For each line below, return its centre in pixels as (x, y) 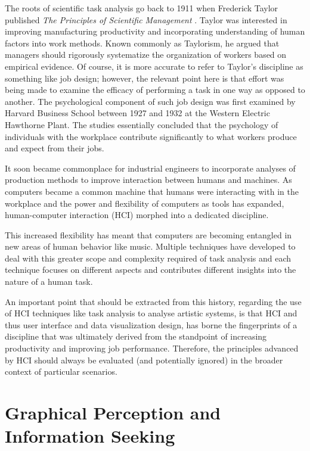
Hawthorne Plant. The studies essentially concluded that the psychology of (142, 124)
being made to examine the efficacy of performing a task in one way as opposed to (155, 90)
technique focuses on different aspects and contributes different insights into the (151, 270)
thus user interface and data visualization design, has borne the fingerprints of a (151, 324)
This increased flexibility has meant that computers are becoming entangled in (148, 234)
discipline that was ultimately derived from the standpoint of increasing (136, 336)
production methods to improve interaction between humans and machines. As (148, 180)
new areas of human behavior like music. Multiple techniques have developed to (150, 246)
